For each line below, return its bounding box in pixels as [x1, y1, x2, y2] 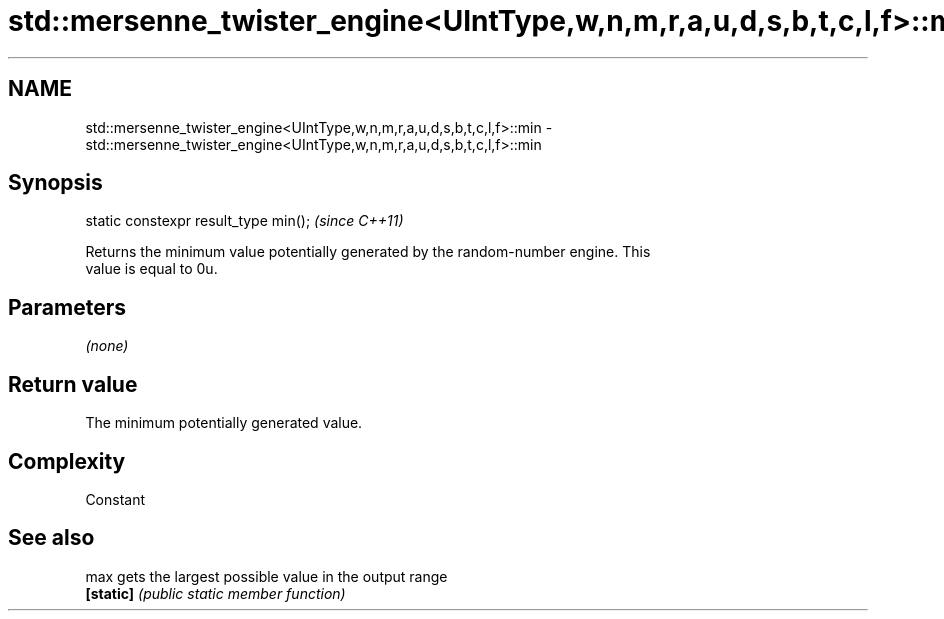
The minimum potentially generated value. [85, 414, 363, 432]
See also [8, 525, 95, 551]
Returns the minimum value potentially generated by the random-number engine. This [85, 243, 651, 261]
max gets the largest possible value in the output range [85, 567, 448, 585]
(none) [85, 337, 129, 355]
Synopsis [8, 170, 103, 196]
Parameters [8, 294, 126, 320]
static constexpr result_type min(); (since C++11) [85, 212, 404, 230]
